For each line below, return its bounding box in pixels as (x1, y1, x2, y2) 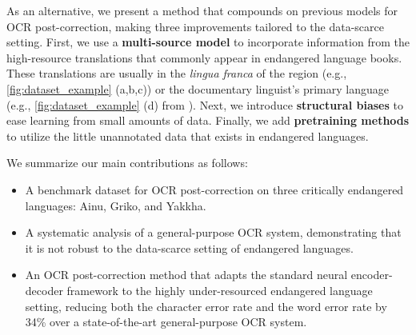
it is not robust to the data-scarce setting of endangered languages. (25, 239, 354, 256)
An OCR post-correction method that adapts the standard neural (25, 266, 348, 283)
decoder (25, 281, 63, 298)
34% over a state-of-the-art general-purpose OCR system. (25, 313, 307, 330)
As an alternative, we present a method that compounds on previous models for (6, 2, 398, 18)
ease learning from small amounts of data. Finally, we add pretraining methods (6, 112, 410, 129)
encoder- (350, 266, 393, 283)
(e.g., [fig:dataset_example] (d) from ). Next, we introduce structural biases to (6, 96, 403, 113)
